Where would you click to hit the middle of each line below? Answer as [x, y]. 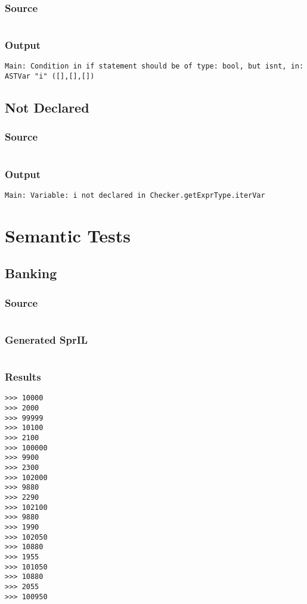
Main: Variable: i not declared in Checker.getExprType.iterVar [135, 195]
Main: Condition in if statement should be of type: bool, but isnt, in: [154, 66]
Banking [31, 273]
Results [23, 377]
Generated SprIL [46, 339]
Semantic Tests [68, 235]
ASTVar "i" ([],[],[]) [50, 77]
